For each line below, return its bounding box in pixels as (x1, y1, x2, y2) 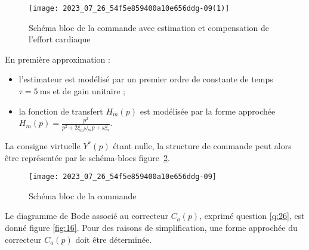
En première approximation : (5, 53, 110, 65)
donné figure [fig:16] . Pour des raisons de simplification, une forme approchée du (5, 221, 298, 234)
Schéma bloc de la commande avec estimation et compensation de (29, 21, 269, 33)
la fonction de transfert (18, 104, 103, 117)
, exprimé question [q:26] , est (199, 209, 305, 222)
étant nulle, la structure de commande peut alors (113, 140, 292, 152)
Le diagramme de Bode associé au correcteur (5, 209, 169, 222)
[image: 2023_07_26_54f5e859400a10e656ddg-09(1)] (29, 4, 230, 13)
